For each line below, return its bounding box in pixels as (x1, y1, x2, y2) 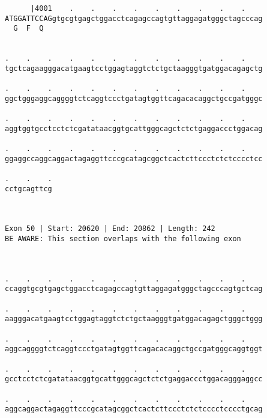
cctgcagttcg (5, 184, 52, 193)
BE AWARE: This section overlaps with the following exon (5, 235, 241, 244)
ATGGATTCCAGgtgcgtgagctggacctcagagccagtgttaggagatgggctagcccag (5, 14, 263, 23)
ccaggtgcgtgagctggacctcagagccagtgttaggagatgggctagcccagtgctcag (5, 284, 263, 294)
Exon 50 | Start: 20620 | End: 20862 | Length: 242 (5, 224, 215, 233)
